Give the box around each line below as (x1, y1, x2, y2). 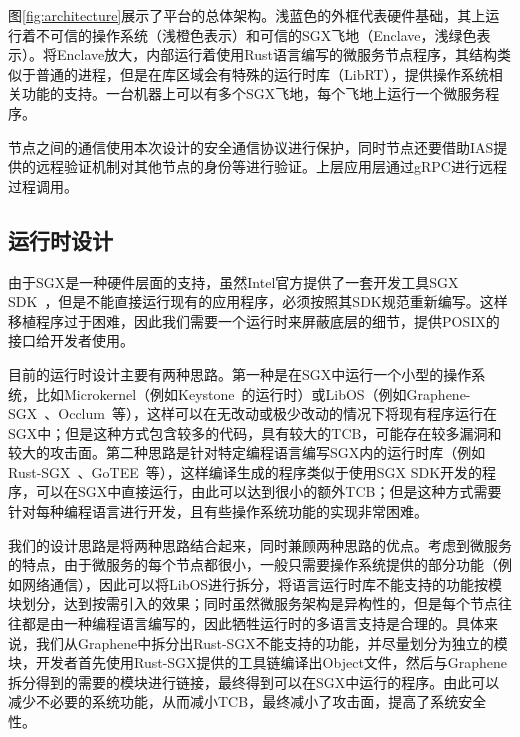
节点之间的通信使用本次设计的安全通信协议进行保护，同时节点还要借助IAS (8, 136, 494, 157)
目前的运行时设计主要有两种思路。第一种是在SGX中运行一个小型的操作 (8, 363, 472, 384)
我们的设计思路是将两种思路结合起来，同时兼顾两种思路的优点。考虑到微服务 (8, 534, 512, 555)
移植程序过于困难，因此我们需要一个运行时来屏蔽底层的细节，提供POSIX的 (8, 310, 500, 331)
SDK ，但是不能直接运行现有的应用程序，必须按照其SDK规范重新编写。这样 (8, 291, 508, 312)
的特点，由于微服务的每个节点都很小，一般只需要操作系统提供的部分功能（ (8, 554, 498, 575)
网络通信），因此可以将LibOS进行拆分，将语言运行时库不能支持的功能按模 (21, 573, 503, 594)
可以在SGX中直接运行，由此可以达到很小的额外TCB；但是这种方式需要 (35, 481, 502, 502)
